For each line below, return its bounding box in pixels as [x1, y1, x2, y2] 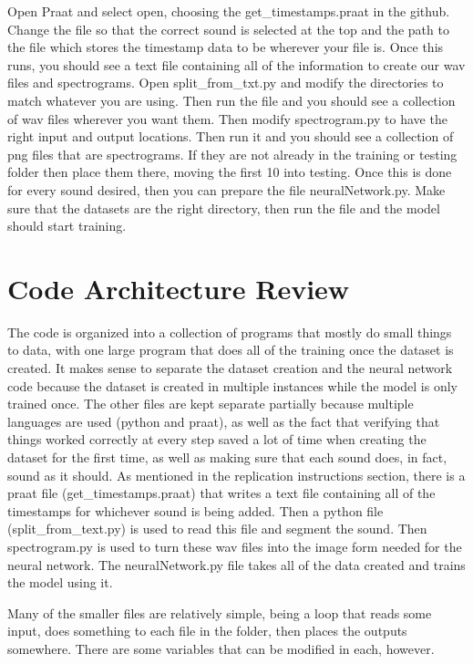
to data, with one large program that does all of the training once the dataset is [7, 340, 454, 359]
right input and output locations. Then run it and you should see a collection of [7, 127, 454, 146]
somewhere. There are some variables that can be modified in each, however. [7, 638, 435, 658]
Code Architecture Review [7, 269, 350, 306]
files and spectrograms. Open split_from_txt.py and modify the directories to [7, 73, 444, 92]
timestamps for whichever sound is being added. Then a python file [7, 501, 384, 520]
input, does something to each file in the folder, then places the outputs [7, 621, 407, 640]
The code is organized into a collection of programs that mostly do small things [7, 322, 452, 341]
